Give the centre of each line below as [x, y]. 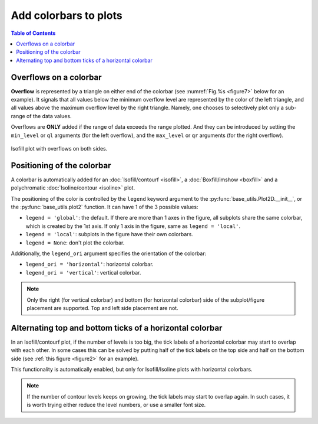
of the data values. [49, 116]
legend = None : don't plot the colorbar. [75, 243]
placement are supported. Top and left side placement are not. [103, 308]
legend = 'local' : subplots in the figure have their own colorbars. [110, 234]
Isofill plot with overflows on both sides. [59, 148]
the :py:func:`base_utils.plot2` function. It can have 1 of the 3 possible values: [105, 207]
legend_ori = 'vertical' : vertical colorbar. [83, 272]
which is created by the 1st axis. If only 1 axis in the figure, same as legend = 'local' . [133, 226]
